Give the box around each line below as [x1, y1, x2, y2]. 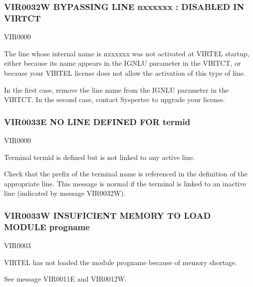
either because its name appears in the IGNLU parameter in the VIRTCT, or [4, 58, 241, 68]
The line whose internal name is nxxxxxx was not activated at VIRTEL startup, [4, 48, 250, 58]
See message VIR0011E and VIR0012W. [4, 274, 127, 284]
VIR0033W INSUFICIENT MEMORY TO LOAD [4, 209, 211, 221]
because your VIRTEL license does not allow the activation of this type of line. [4, 67, 246, 78]
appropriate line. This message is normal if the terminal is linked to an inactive [4, 178, 247, 188]
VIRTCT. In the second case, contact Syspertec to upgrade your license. [4, 94, 225, 105]
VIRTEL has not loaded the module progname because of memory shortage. [4, 257, 238, 267]
